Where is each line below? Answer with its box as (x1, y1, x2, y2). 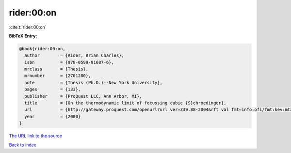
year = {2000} (24, 114, 81, 119)
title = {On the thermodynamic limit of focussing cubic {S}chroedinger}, (24, 100, 226, 106)
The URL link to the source (9, 133, 63, 139)
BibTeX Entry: (9, 33, 37, 39)
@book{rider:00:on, (19, 46, 65, 51)
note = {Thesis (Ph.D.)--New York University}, (24, 80, 162, 85)
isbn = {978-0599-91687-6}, (24, 60, 114, 65)
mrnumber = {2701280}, (24, 73, 91, 78)
